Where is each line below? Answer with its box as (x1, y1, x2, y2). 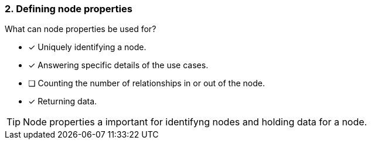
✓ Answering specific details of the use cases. (28, 60, 209, 71)
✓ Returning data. (28, 96, 97, 107)
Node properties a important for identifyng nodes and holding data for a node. (23, 116, 367, 128)
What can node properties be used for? (5, 24, 156, 34)
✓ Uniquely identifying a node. (28, 42, 147, 52)
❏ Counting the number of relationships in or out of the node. (28, 78, 265, 89)
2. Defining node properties (5, 3, 132, 15)
